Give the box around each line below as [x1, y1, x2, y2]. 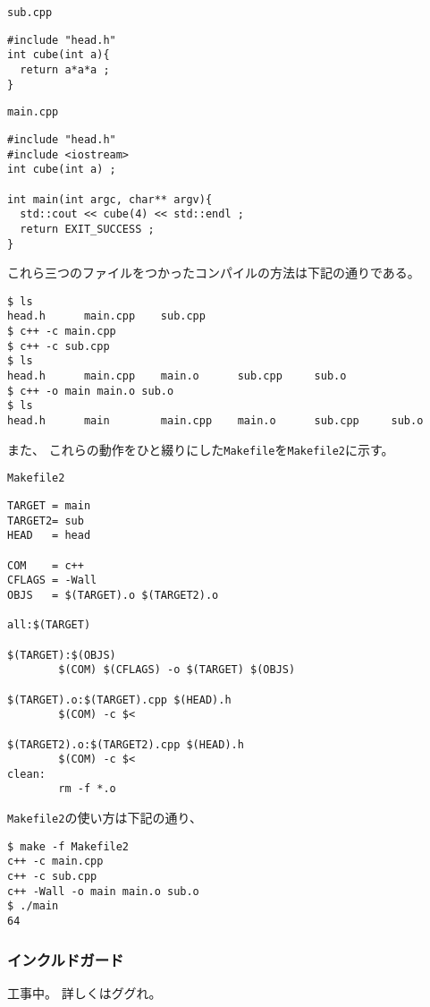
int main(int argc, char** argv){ [7, 192, 213, 206]
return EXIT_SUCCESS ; [20, 222, 155, 235]
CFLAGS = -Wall [7, 574, 97, 587]
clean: [7, 767, 46, 781]
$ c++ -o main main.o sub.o [7, 384, 174, 397]
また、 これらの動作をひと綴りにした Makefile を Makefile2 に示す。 [7, 439, 394, 458]
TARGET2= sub [7, 514, 84, 527]
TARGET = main [7, 499, 91, 512]
